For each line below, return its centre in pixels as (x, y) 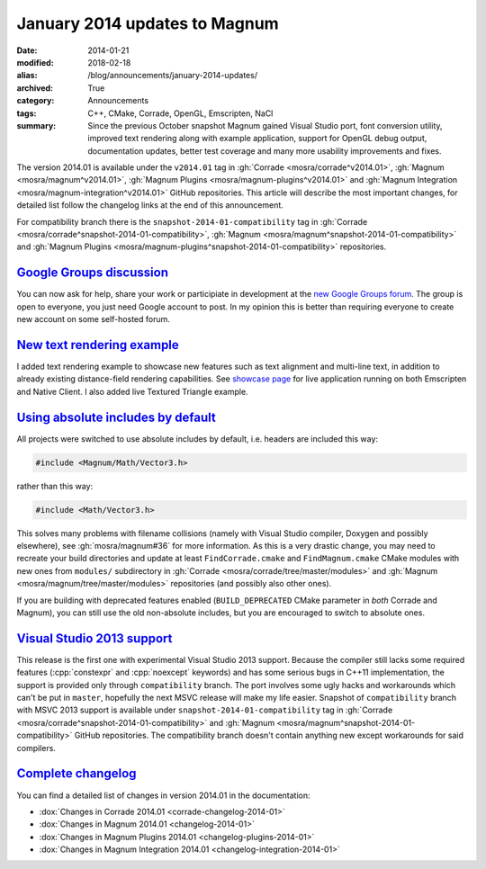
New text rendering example (98, 345)
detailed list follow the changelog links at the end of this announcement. (150, 205)
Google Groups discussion (92, 273)
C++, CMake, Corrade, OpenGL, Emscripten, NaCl (180, 113)
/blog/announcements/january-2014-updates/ (173, 76)
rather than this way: (55, 486)
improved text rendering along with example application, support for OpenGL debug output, (257, 139)
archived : (35, 88)
